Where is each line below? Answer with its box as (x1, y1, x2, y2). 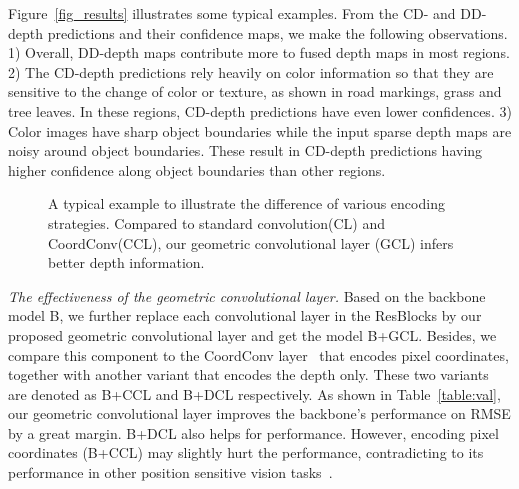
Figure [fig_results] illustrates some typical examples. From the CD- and (8, 3, 456, 23)
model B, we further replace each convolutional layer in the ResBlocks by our (8, 305, 482, 326)
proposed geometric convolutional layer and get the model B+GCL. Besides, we (8, 324, 497, 345)
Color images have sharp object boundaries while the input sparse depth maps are (8, 120, 512, 141)
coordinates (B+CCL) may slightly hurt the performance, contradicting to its (8, 442, 484, 463)
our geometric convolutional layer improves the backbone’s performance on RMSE (8, 403, 511, 424)
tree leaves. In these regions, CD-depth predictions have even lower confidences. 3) (8, 100, 512, 121)
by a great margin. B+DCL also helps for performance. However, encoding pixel (8, 422, 499, 443)
